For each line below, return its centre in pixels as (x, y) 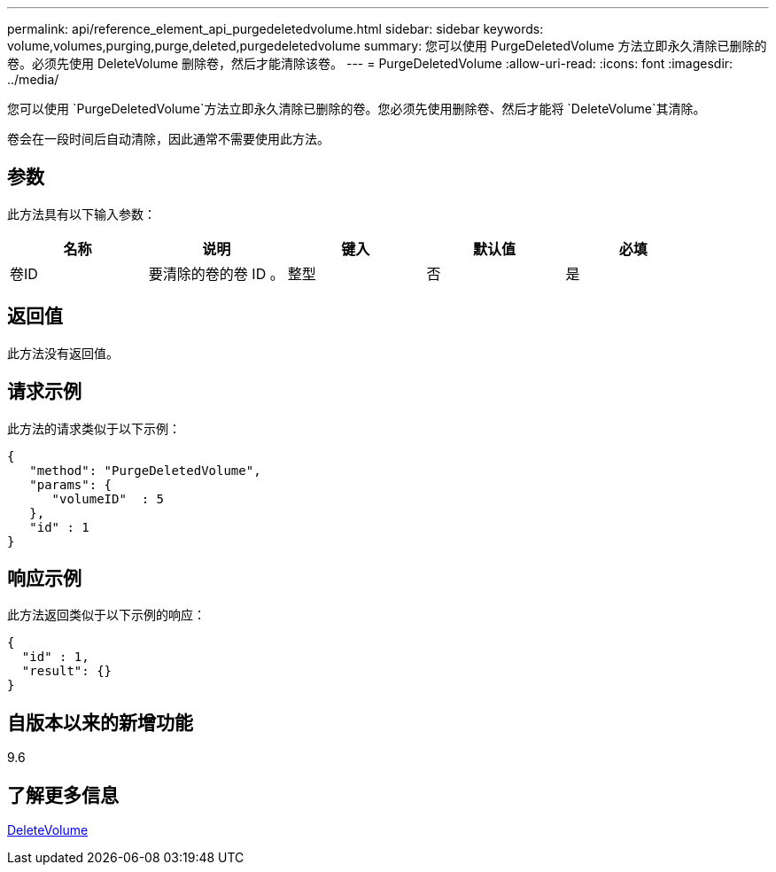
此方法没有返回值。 (63, 353)
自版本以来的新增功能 (100, 722)
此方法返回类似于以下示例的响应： (106, 615)
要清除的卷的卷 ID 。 (216, 273)
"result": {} (67, 671)
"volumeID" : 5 (108, 498)
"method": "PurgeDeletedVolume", (145, 470)
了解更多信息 (63, 795)
